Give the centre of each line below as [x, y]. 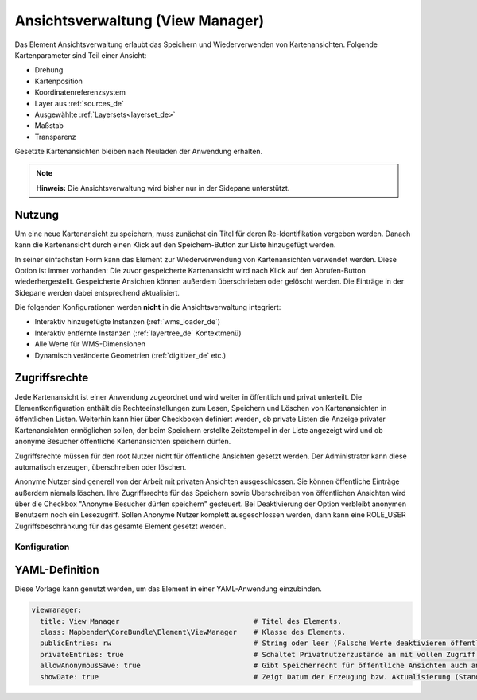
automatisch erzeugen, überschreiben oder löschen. [101, 467]
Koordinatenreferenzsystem [80, 92]
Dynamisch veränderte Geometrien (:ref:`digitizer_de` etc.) [130, 355]
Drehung [49, 70]
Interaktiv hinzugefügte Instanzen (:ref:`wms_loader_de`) [128, 322]
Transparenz [55, 137]
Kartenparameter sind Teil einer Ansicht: [81, 55]
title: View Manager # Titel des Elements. [191, 621]
